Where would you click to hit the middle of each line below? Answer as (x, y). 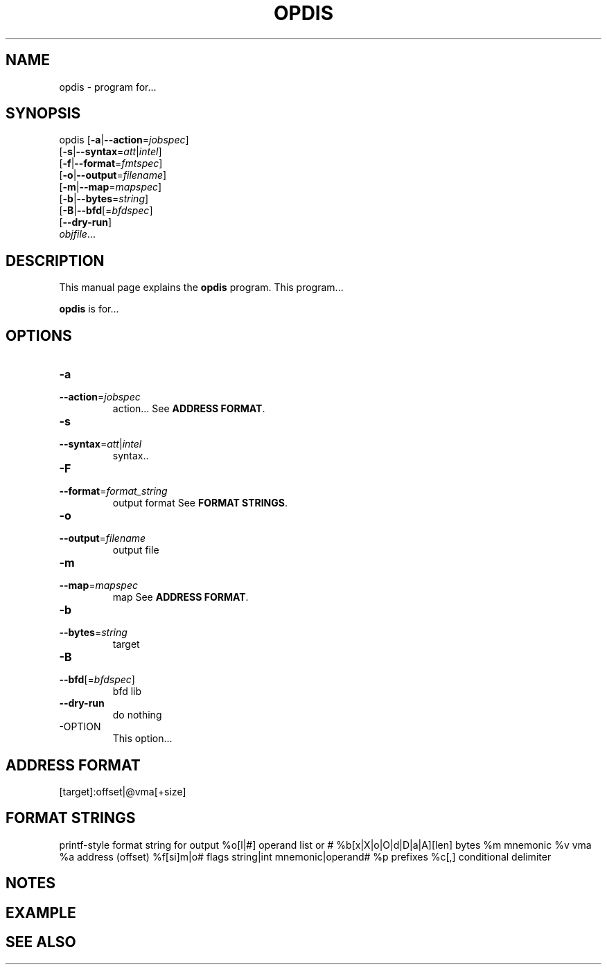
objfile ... (77, 234)
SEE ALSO (41, 942)
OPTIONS (39, 335)
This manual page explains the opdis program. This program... (201, 288)
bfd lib (127, 691)
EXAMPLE (41, 912)
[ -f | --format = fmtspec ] (111, 164)
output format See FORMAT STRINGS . (200, 503)
